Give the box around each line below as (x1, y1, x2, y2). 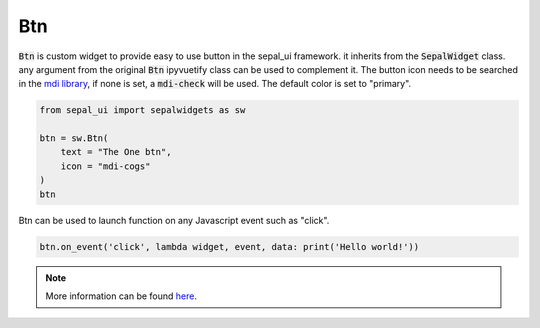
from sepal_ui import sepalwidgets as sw (39, 105, 246, 116)
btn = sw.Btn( (39, 133, 109, 144)
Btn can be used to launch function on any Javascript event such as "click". (18, 214, 330, 226)
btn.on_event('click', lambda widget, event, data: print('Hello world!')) (39, 241, 420, 252)
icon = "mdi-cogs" (60, 160, 151, 172)
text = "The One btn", (60, 146, 172, 158)
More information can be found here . (45, 290, 197, 302)
